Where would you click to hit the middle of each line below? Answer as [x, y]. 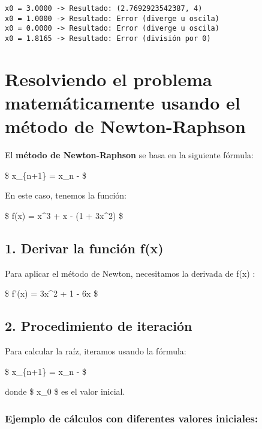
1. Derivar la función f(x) [84, 248]
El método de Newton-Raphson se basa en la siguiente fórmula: [129, 155]
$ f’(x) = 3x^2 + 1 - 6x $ [52, 293]
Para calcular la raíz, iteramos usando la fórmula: [96, 351]
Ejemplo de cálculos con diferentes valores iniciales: [132, 418]
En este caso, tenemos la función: [66, 195]
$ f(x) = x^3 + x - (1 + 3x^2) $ [64, 215]
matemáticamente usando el [123, 102]
